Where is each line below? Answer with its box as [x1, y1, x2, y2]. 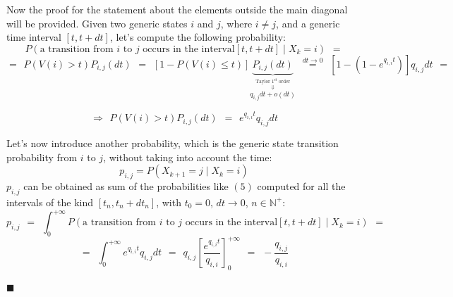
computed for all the [257, 179, 346, 194]
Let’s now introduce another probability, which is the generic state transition [6, 136, 339, 151]
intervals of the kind [6, 194, 94, 209]
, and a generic [276, 15, 340, 30]
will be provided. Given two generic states [6, 15, 188, 30]
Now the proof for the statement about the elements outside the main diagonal [6, 2, 348, 16]
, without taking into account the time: [103, 149, 272, 164]
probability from [6, 149, 78, 164]
